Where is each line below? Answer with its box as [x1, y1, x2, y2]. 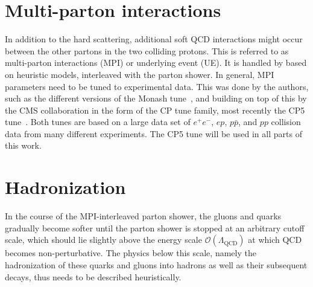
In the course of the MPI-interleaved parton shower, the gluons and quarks [5, 210, 282, 222]
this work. [5, 139, 42, 152]
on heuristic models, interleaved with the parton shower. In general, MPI [5, 68, 274, 80]
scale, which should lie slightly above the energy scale [5, 233, 202, 246]
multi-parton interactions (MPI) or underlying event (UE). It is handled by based [5, 56, 307, 69]
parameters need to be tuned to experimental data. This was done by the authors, [5, 80, 309, 92]
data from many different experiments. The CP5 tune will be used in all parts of [5, 127, 302, 140]
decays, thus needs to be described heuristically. [5, 270, 182, 283]
